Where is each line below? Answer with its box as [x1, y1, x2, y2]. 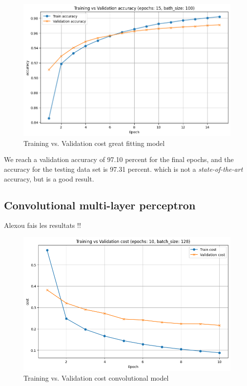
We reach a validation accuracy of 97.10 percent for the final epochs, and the [4, 154, 234, 164]
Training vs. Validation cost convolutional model [23, 372, 169, 383]
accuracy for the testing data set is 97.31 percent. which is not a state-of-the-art [4, 164, 243, 174]
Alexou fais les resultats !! [4, 220, 81, 230]
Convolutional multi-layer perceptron [4, 197, 196, 212]
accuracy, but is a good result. [4, 173, 94, 183]
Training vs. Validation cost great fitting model [23, 138, 165, 148]
